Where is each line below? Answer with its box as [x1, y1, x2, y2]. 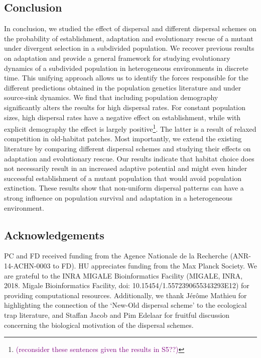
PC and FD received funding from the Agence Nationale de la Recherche [4, 250, 228, 261]
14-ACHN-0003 [4, 260, 51, 271]
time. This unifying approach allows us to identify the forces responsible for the [4, 72, 248, 83]
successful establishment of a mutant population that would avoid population [4, 172, 241, 183]
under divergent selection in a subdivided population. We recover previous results [4, 43, 254, 53]
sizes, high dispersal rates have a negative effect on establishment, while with [4, 112, 241, 122]
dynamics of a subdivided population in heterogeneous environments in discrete [4, 62, 248, 73]
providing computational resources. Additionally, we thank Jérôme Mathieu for [4, 290, 247, 300]
